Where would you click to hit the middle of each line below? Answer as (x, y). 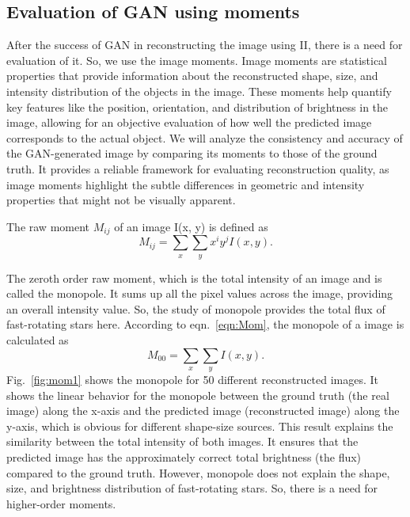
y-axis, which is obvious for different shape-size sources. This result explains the (200, 426)
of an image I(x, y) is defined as (191, 226)
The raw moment (48, 226)
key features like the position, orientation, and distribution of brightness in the (197, 106)
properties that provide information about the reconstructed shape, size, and (192, 76)
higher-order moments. (61, 503)
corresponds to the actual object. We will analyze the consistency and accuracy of (205, 137)
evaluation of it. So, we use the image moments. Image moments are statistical (197, 60)
